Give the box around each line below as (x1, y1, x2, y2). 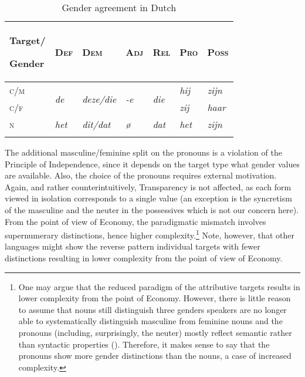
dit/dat (82, 117, 111, 131)
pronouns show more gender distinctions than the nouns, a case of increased (18, 349, 292, 362)
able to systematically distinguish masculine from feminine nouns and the (18, 315, 283, 327)
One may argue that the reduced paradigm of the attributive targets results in (18, 280, 300, 292)
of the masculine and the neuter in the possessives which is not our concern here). (5, 203, 299, 216)
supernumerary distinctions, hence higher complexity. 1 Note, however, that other (5, 227, 294, 241)
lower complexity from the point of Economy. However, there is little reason (18, 292, 291, 304)
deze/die (82, 92, 117, 106)
